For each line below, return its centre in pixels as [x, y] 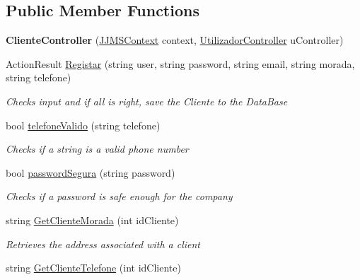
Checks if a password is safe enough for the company [119, 196]
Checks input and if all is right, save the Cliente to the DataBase [147, 101]
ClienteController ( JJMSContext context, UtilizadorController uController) [175, 40]
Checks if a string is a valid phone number [97, 149]
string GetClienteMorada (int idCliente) [92, 220]
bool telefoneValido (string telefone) [83, 125]
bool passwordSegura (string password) [91, 172]
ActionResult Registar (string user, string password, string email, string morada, [180, 63]
